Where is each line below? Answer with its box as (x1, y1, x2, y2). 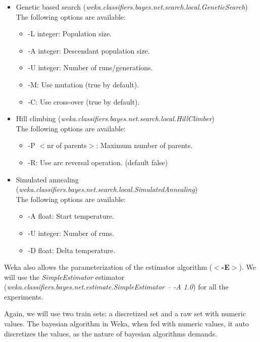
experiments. (4, 291, 43, 302)
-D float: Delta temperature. (28, 245, 116, 255)
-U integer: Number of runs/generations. (28, 62, 153, 73)
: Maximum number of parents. (96, 140, 193, 151)
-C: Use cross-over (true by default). (28, 96, 140, 107)
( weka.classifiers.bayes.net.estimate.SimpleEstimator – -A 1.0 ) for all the (4, 281, 229, 292)
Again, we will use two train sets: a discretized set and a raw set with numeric (4, 308, 246, 319)
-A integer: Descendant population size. (28, 45, 150, 56)
